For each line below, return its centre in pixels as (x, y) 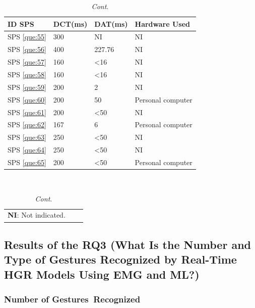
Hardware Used (162, 23)
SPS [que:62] (27, 124)
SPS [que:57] (27, 62)
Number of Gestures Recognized (72, 299)
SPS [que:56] (27, 49)
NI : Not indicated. (37, 215)
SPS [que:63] (27, 137)
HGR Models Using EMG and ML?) (102, 274)
